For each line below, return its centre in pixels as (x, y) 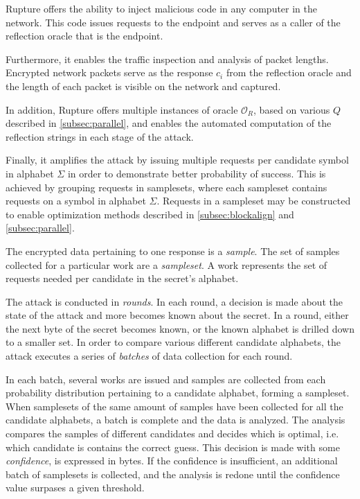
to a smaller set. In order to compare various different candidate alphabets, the (173, 342)
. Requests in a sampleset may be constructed (254, 201)
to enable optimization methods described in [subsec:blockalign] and (150, 214)
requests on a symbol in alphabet (76, 201)
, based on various (292, 109)
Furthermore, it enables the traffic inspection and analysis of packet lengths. (167, 59)
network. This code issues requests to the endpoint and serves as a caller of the (173, 22)
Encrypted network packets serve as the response (109, 72)
